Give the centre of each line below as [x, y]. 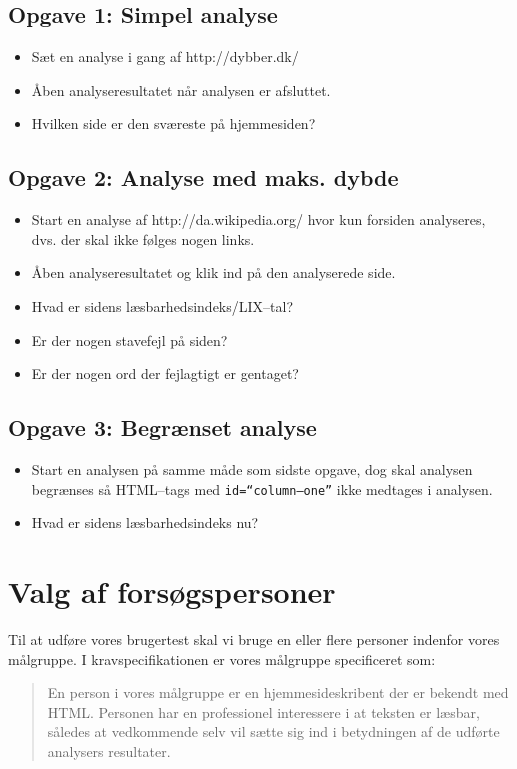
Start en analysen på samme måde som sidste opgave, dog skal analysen [252, 468]
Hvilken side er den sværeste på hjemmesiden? [173, 123]
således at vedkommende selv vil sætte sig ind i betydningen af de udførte [273, 731]
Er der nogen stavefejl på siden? [129, 339]
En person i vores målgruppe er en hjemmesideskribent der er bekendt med [278, 692]
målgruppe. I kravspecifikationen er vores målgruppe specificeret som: [222, 658]
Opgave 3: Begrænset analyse [162, 427]
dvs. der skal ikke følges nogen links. [143, 238]
